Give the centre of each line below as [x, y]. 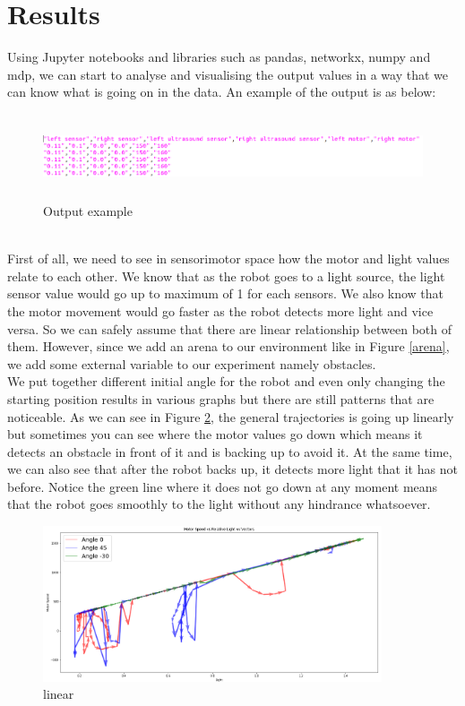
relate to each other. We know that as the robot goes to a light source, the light [226, 276]
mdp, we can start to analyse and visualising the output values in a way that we [228, 74]
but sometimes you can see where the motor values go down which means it [215, 434]
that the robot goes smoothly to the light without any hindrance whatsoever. [219, 504]
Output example [88, 210]
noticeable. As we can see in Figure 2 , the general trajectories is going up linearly [231, 416]
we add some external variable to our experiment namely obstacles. [192, 363]
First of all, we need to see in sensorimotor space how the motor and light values [228, 258]
